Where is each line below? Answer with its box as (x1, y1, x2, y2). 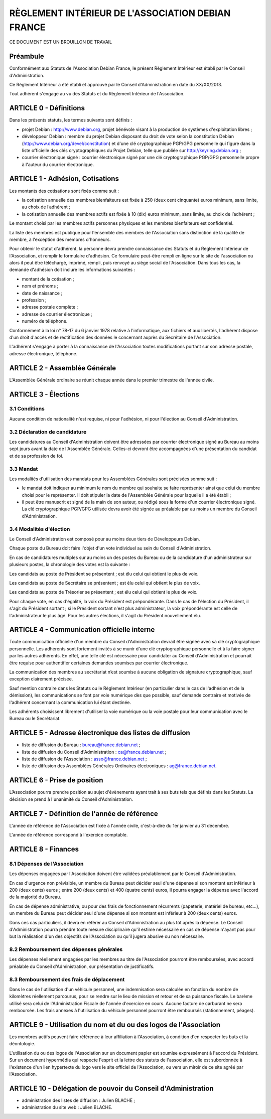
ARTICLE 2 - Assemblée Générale (9, 364, 116, 372)
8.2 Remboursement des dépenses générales (9, 946, 123, 953)
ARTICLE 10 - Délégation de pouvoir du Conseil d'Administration (9, 1084, 214, 1092)
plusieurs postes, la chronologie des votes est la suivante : (9, 562, 130, 568)
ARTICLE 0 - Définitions (9, 104, 85, 112)
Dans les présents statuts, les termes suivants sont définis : (9, 117, 132, 123)
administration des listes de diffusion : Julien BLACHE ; (22, 1097, 135, 1103)
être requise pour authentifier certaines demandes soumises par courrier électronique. (9, 660, 189, 666)
